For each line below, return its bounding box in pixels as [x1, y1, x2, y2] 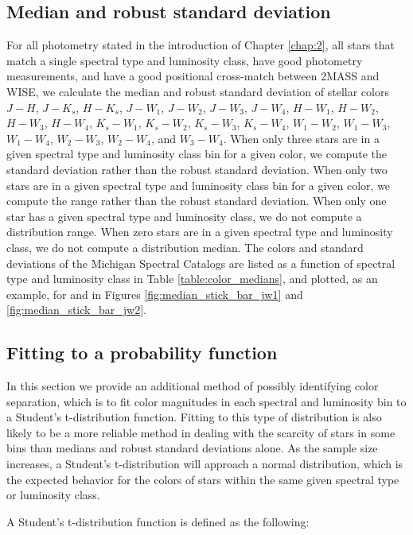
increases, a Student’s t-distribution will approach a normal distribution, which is [6, 456, 403, 472]
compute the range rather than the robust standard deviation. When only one [6, 192, 387, 209]
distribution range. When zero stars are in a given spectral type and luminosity [6, 223, 393, 240]
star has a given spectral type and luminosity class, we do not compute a [6, 207, 362, 224]
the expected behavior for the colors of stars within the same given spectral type [6, 471, 399, 487]
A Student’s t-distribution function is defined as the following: [6, 513, 310, 529]
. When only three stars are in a [223, 130, 380, 146]
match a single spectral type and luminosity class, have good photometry [6, 52, 363, 68]
